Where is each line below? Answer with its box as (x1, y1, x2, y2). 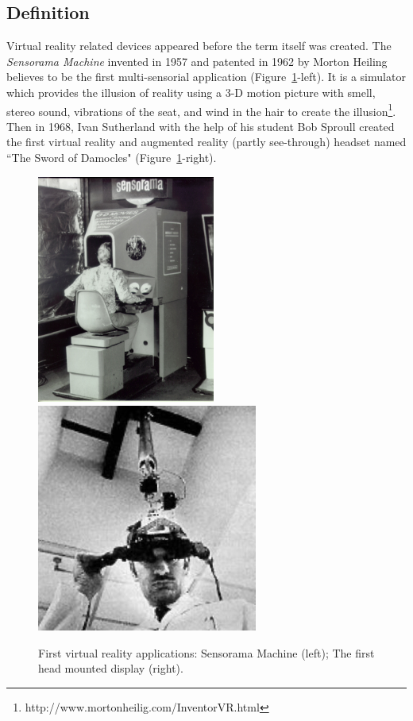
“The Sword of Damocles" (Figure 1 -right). (6, 149, 217, 166)
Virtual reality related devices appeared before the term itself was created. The (6, 37, 392, 54)
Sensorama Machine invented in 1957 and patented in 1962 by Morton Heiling (6, 52, 388, 69)
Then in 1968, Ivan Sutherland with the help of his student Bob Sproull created (6, 118, 395, 134)
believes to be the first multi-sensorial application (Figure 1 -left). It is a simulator (6, 68, 406, 85)
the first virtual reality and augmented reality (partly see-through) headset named (6, 133, 407, 150)
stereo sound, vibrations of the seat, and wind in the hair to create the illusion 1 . (6, 100, 396, 119)
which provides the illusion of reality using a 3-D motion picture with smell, (6, 83, 376, 100)
